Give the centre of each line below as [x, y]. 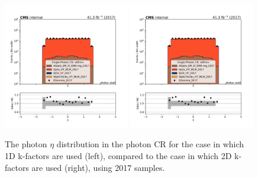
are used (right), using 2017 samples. [98, 167]
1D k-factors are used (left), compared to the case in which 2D [118, 155]
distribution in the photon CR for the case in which [150, 144]
